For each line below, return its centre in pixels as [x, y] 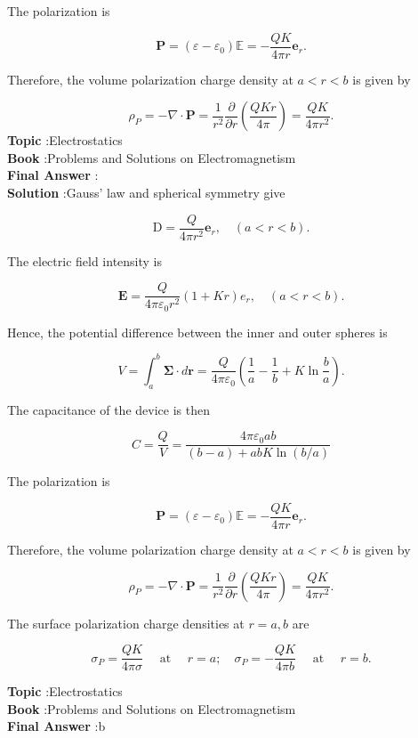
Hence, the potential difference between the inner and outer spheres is [197, 332]
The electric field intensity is [85, 260]
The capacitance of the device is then [109, 409]
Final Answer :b [56, 726]
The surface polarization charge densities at [126, 623]
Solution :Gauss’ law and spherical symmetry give [146, 193]
